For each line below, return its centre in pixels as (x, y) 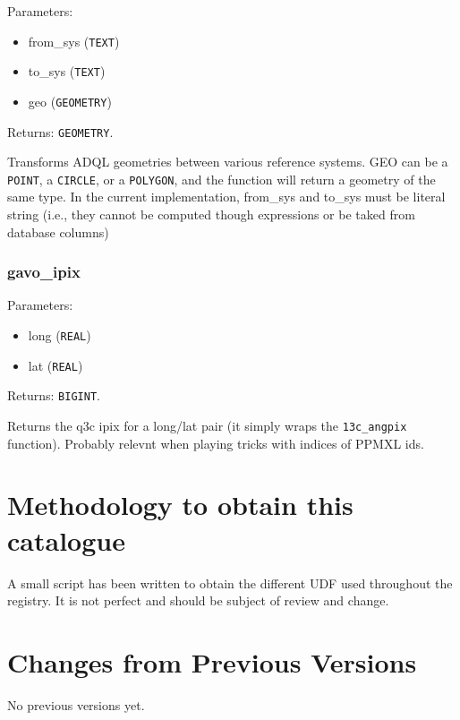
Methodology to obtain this (180, 505)
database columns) (58, 231)
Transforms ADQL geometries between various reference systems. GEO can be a (228, 162)
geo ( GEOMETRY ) (70, 101)
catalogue (66, 540)
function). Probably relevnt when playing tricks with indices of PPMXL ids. (216, 443)
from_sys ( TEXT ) (74, 41)
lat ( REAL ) (55, 365)
